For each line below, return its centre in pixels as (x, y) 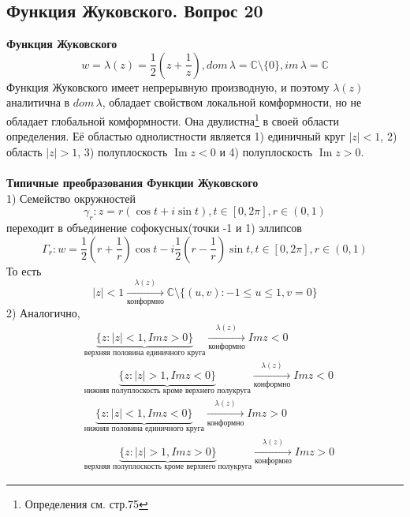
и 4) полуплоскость (266, 151)
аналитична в (38, 102)
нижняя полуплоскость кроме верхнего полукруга (167, 390)
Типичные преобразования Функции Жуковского (132, 183)
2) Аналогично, (43, 313)
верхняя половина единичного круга (145, 352)
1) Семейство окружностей (71, 198)
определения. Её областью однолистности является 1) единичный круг (176, 136)
